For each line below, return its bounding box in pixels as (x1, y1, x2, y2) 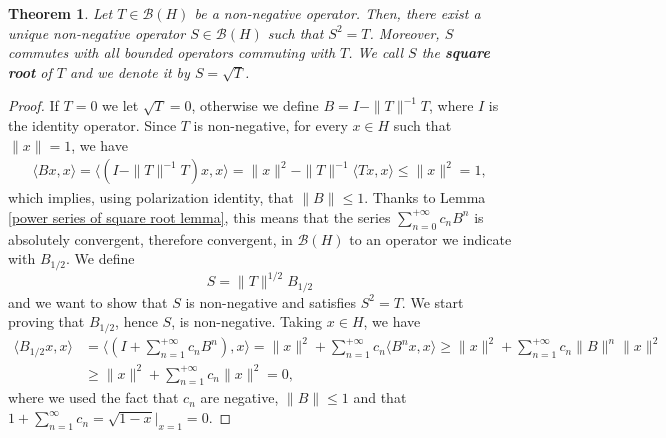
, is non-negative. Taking (171, 311, 323, 332)
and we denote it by (70, 61, 190, 82)
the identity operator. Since (8, 114, 177, 135)
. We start (401, 291, 464, 312)
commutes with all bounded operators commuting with (8, 42, 336, 63)
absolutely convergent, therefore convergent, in (8, 228, 293, 249)
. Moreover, (369, 22, 440, 43)
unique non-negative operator (8, 22, 186, 43)
